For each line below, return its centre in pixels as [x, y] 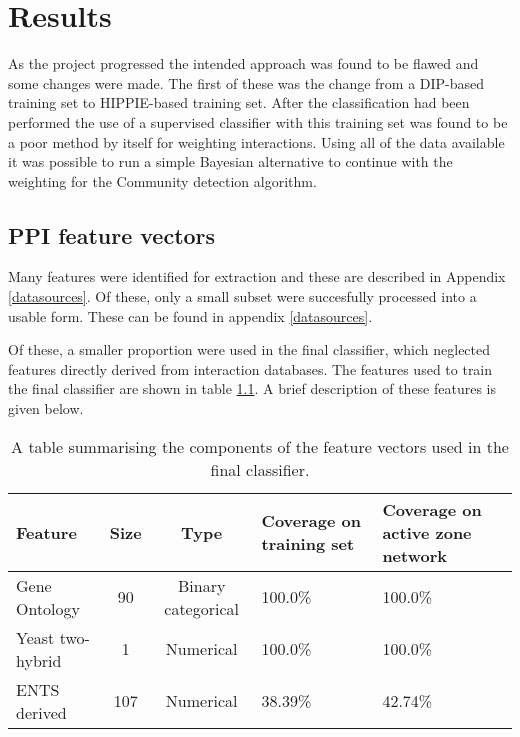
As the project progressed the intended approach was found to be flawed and [243, 63]
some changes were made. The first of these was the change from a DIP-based [246, 82]
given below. [46, 408]
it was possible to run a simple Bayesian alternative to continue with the [230, 161]
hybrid [39, 660]
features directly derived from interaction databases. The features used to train [250, 368]
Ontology [48, 608]
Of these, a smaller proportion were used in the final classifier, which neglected [249, 349]
